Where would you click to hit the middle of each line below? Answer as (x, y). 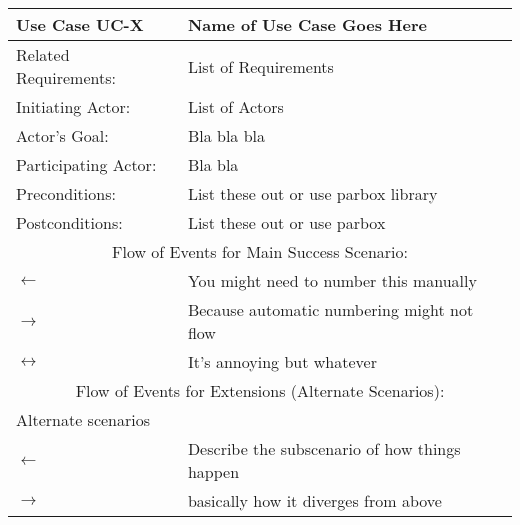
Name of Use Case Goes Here (307, 24)
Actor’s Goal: (62, 135)
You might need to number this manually (332, 280)
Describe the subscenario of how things (324, 448)
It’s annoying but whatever (282, 361)
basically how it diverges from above (314, 500)
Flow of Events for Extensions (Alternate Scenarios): (260, 390)
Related (43, 54)
